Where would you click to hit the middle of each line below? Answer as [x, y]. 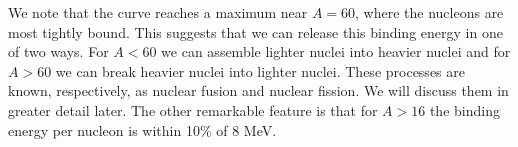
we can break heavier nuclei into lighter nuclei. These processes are [260, 70]
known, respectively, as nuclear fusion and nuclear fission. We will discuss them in [258, 90]
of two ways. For [58, 51]
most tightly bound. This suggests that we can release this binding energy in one [255, 31]
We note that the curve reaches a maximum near [158, 12]
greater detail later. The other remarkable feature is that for [193, 109]
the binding [464, 109]
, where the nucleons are [429, 12]
